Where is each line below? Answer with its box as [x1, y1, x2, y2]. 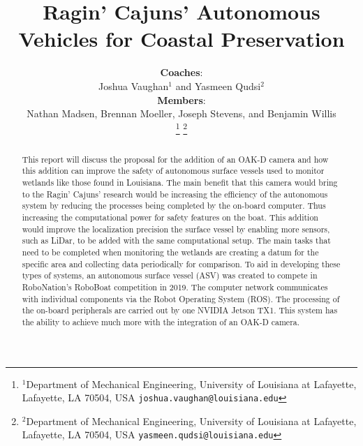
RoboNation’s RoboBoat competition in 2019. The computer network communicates [22, 281, 328, 292]
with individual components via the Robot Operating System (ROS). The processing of [22, 292, 340, 304]
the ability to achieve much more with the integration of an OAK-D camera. [22, 315, 300, 327]
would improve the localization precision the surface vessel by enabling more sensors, [22, 223, 330, 235]
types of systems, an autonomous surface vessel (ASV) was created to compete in [22, 269, 318, 281]
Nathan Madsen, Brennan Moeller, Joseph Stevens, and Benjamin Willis [27, 106, 336, 121]
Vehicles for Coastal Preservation [18, 24, 345, 53]
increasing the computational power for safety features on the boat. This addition [22, 211, 318, 223]
